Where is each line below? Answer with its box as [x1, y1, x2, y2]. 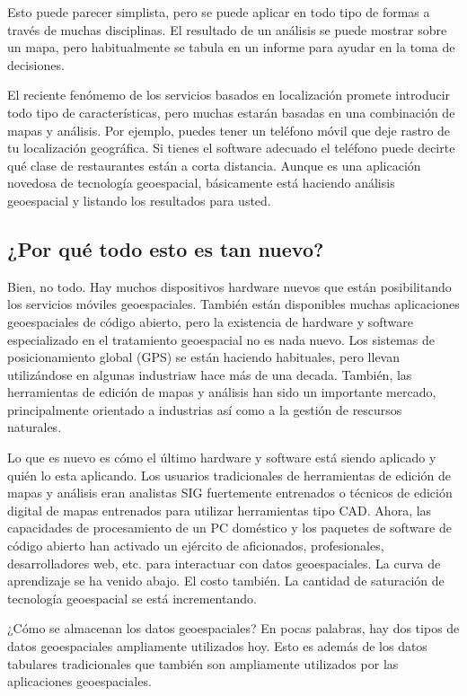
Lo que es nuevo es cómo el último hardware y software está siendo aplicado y [7, 448, 436, 467]
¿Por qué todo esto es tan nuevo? [7, 234, 324, 262]
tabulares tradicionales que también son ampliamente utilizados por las [7, 654, 399, 673]
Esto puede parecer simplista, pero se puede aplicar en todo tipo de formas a [7, 3, 430, 21]
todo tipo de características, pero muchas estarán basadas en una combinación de [7, 102, 455, 121]
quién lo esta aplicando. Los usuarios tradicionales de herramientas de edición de [7, 465, 451, 484]
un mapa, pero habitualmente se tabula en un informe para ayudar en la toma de [7, 38, 455, 57]
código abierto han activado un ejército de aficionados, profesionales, [7, 536, 384, 555]
